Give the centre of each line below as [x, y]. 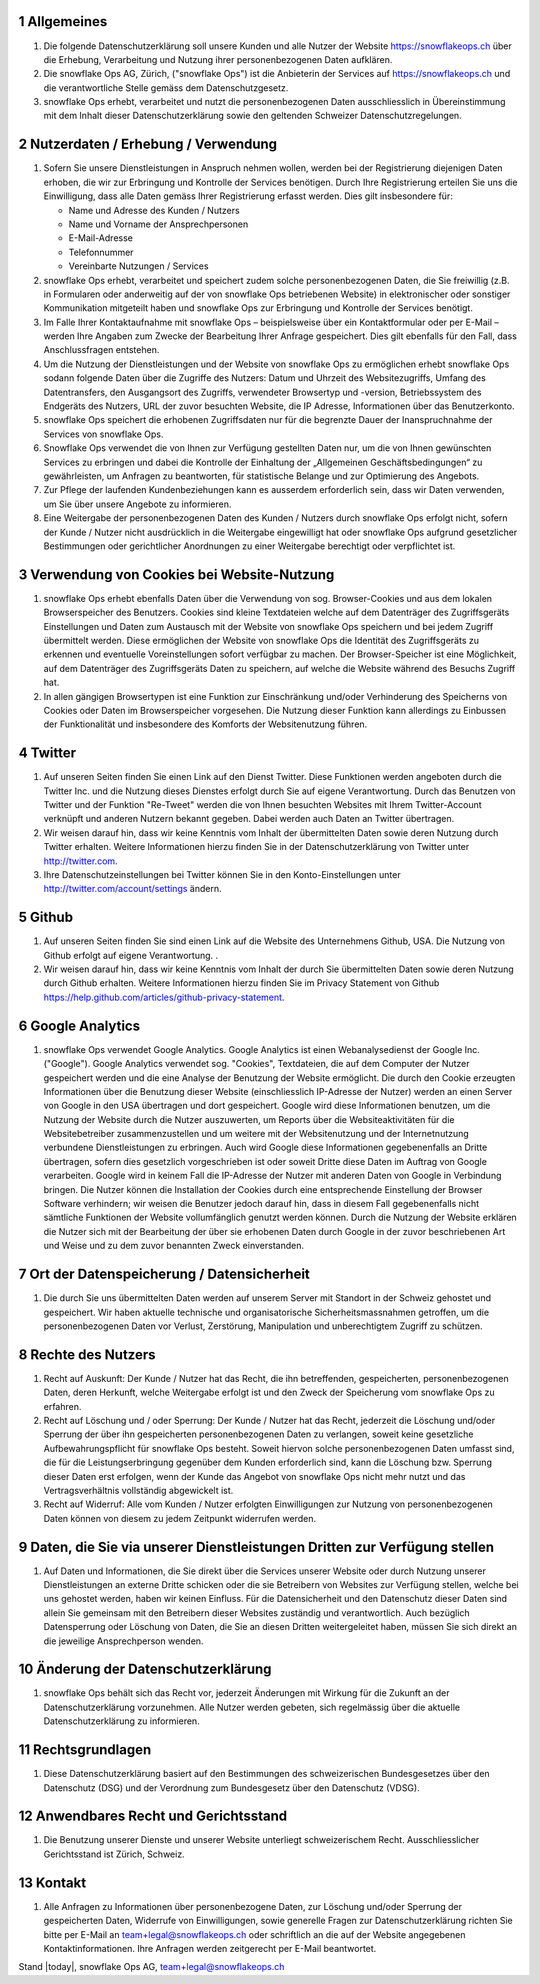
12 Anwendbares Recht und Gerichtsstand [153, 1816]
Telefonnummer [101, 252]
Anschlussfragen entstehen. [101, 350]
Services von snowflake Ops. [103, 434]
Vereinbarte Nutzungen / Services [138, 266]
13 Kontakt [52, 1882]
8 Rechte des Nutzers [87, 1354]
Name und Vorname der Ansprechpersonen [158, 224]
